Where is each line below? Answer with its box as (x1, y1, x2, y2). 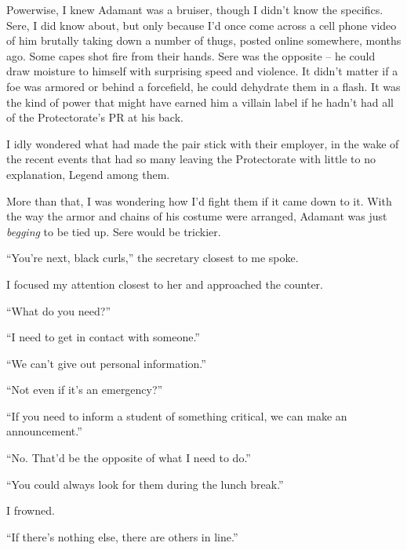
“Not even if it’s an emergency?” (6, 381, 163, 398)
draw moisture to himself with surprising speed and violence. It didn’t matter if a (6, 63, 398, 79)
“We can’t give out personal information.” (6, 355, 206, 371)
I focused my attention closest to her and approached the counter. (6, 275, 323, 292)
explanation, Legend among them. (6, 166, 170, 182)
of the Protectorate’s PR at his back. (6, 109, 184, 126)
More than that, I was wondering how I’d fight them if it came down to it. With (6, 192, 392, 209)
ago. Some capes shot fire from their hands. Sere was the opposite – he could (6, 47, 376, 64)
